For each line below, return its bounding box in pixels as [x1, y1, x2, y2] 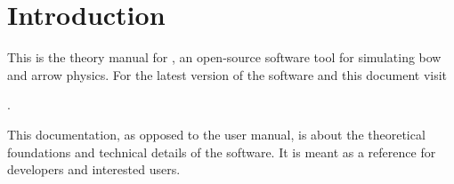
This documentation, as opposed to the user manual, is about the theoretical [7, 124, 426, 143]
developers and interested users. [7, 160, 181, 179]
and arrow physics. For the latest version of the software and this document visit [7, 65, 448, 84]
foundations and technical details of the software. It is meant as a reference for [7, 142, 436, 161]
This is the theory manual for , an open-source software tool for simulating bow [7, 48, 442, 67]
